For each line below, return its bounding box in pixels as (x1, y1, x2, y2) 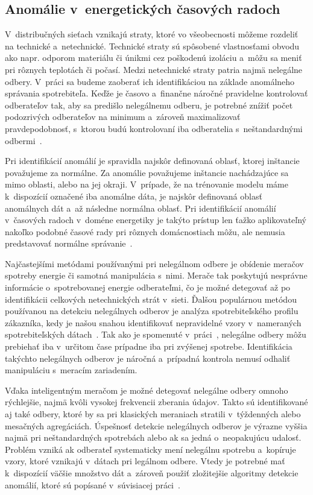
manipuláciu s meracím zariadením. (5, 364, 138, 376)
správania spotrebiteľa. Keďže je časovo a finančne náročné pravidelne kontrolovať (5, 87, 308, 99)
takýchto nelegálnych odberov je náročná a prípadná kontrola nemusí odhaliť (5, 352, 291, 364)
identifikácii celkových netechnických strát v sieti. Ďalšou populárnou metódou (5, 292, 297, 305)
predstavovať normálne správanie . (5, 237, 133, 250)
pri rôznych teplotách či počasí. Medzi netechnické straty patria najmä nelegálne (5, 63, 303, 75)
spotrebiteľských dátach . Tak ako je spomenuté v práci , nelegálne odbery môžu (5, 328, 306, 341)
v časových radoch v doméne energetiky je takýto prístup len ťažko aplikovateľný (5, 213, 306, 226)
